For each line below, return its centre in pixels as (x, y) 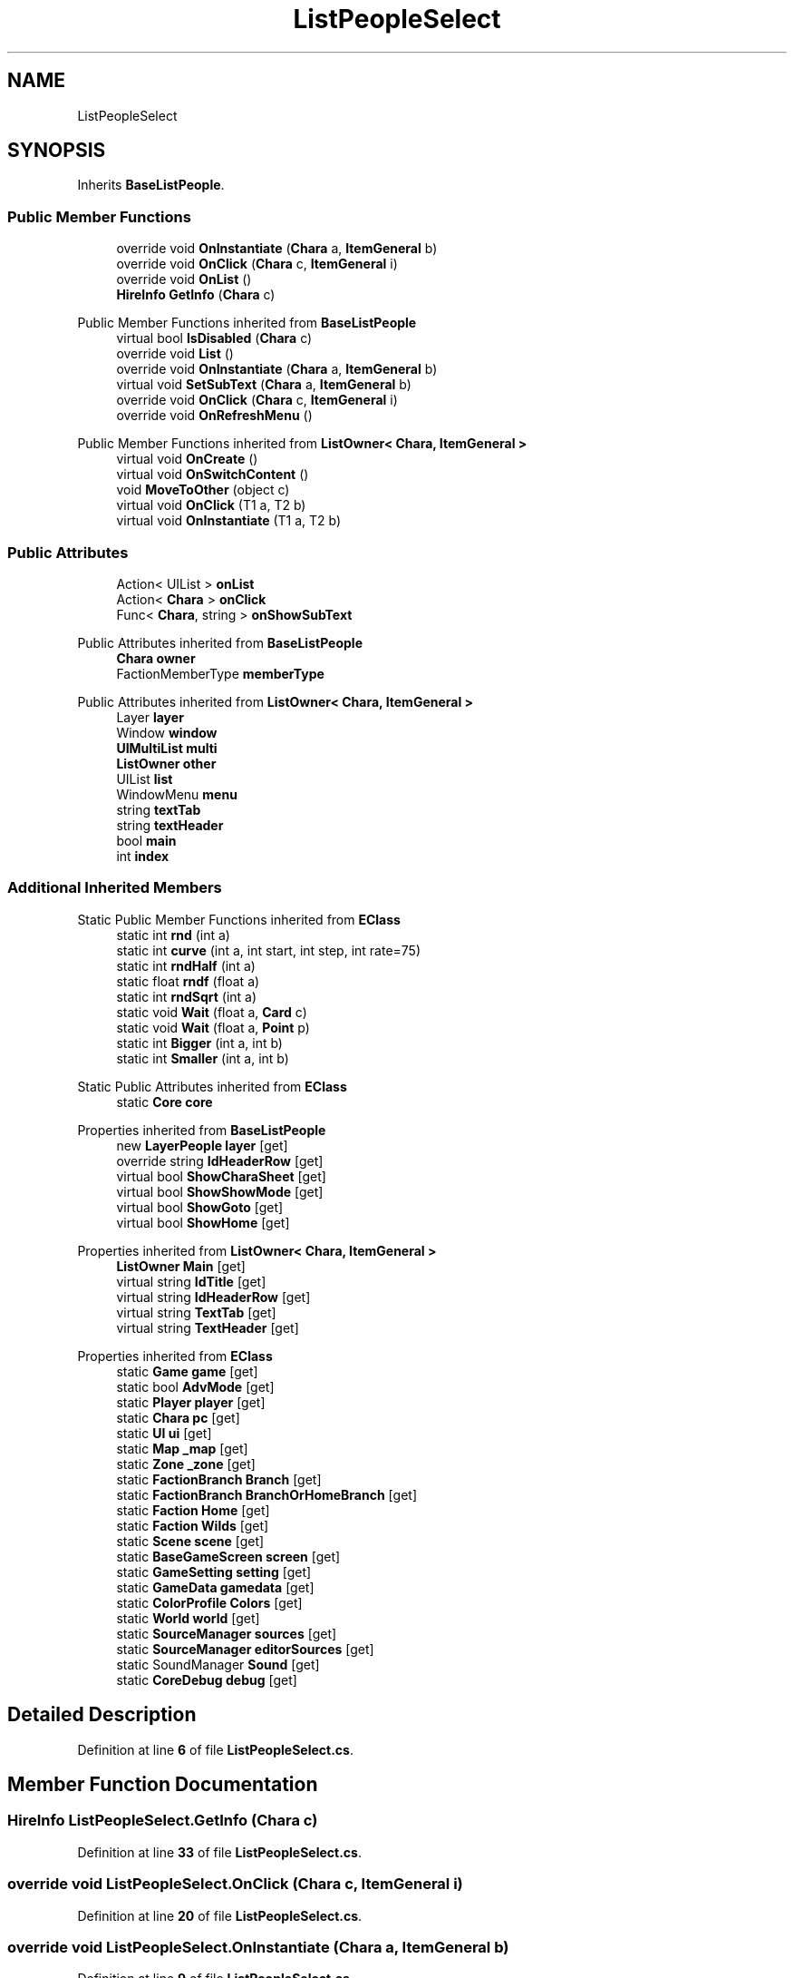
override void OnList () (184, 279)
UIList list (145, 778)
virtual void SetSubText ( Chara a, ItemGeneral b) (264, 385)
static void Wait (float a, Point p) (213, 1027)
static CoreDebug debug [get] (207, 1679)
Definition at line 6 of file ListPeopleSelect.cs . (215, 1749)
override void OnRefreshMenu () (214, 416)
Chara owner (156, 658)
